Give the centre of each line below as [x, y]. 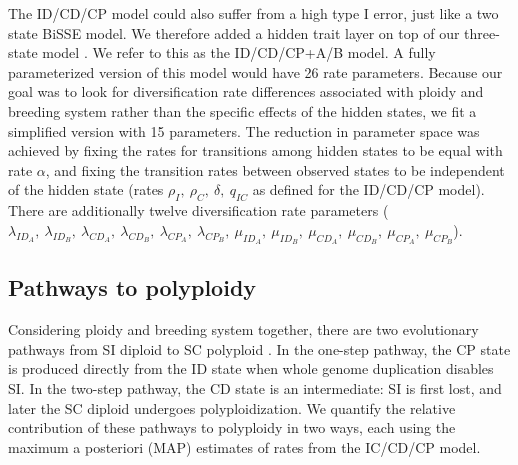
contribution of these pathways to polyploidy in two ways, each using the [232, 427]
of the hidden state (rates [86, 189]
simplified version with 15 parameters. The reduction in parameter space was [244, 130]
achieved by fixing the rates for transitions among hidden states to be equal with [255, 150]
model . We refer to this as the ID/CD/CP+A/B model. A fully [239, 52]
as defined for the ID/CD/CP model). [368, 189]
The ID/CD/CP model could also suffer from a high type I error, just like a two [253, 13]
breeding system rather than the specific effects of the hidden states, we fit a [242, 110]
